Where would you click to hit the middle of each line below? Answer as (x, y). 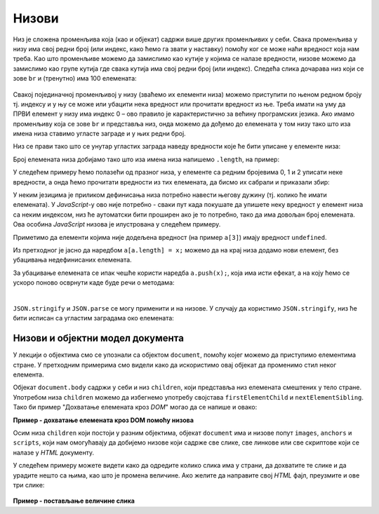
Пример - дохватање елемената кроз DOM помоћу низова (104, 420)
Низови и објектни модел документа (98, 338)
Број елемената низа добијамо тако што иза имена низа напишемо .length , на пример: (146, 159)
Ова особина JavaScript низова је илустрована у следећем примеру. (117, 224)
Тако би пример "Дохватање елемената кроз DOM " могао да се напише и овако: (135, 407)
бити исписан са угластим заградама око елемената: (94, 318)
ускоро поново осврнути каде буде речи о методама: (94, 283)
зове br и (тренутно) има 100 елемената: (75, 79)
